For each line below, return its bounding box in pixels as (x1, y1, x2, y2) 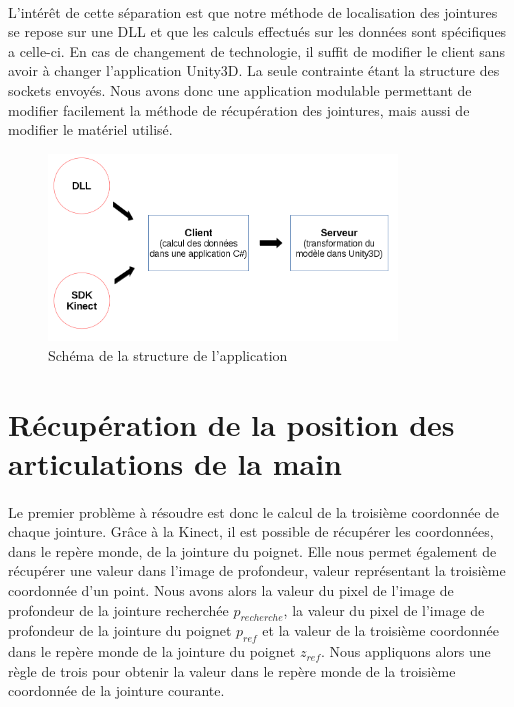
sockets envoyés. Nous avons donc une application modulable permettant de (8, 79, 472, 100)
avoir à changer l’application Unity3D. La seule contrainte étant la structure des (8, 60, 500, 81)
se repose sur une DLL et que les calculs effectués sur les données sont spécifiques (8, 21, 507, 42)
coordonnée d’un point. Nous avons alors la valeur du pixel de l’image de (8, 580, 454, 600)
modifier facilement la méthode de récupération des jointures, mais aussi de (8, 99, 470, 120)
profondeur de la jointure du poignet (8, 620, 232, 641)
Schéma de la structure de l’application (48, 344, 288, 365)
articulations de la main (8, 442, 343, 483)
